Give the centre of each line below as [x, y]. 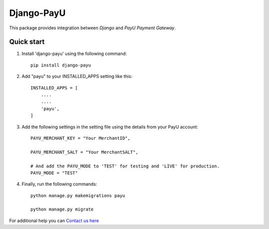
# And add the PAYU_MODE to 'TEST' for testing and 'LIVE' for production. [125, 166]
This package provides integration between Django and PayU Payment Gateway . [93, 28]
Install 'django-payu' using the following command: [74, 54]
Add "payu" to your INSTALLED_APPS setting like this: [77, 76]
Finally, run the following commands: [59, 184]
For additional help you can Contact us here [54, 221]
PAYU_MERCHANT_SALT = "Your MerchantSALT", [84, 152]
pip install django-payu [61, 65]
